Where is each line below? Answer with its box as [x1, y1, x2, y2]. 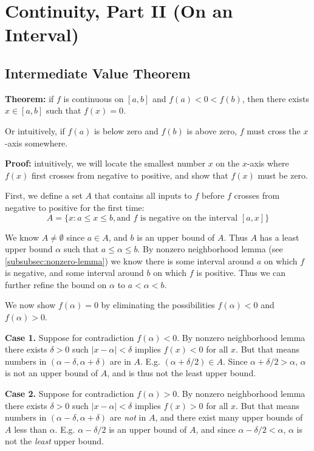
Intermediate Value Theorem [5, 63, 191, 82]
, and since [196, 422, 236, 435]
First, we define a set [5, 189, 83, 202]
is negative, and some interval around [5, 266, 144, 279]
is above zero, [186, 124, 237, 137]
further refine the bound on [5, 278, 107, 291]
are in [109, 354, 131, 367]
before [201, 189, 225, 202]
